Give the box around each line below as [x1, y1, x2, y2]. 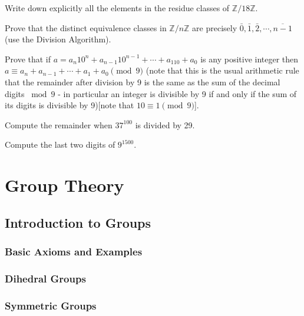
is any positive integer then [200, 52, 299, 65]
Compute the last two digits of [5, 138, 115, 151]
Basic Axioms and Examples [5, 244, 143, 259]
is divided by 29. [135, 118, 195, 131]
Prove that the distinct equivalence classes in [5, 21, 167, 34]
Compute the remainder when [5, 118, 113, 131]
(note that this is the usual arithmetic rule [146, 64, 299, 76]
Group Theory [5, 173, 124, 197]
